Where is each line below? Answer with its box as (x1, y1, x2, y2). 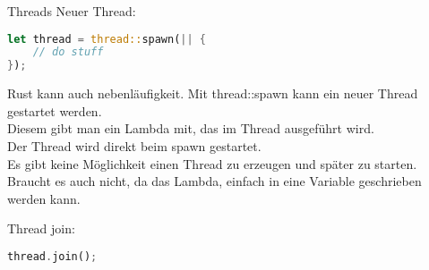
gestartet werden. (7, 101, 102, 120)
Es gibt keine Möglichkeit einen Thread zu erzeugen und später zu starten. (7, 154, 417, 173)
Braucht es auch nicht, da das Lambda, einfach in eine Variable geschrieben (7, 172, 422, 190)
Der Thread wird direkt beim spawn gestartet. (7, 137, 262, 155)
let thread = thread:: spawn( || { (7, 32, 207, 46)
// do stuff (32, 46, 104, 59)
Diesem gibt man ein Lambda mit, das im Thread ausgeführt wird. (7, 119, 374, 138)
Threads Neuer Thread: (7, 2, 136, 20)
